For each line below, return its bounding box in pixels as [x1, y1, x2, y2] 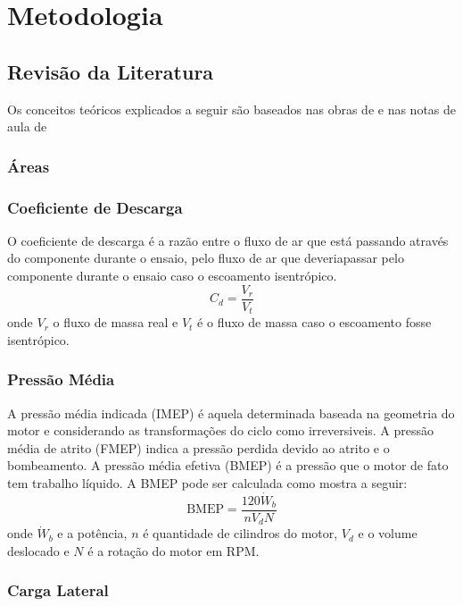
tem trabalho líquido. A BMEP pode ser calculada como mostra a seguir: [7, 473, 408, 492]
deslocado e [7, 541, 70, 560]
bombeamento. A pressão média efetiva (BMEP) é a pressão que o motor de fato [7, 456, 449, 475]
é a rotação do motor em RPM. [87, 541, 260, 560]
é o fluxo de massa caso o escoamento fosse [197, 313, 432, 332]
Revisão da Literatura [7, 57, 214, 85]
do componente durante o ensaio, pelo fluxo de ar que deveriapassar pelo [7, 248, 404, 267]
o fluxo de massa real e [53, 313, 178, 332]
